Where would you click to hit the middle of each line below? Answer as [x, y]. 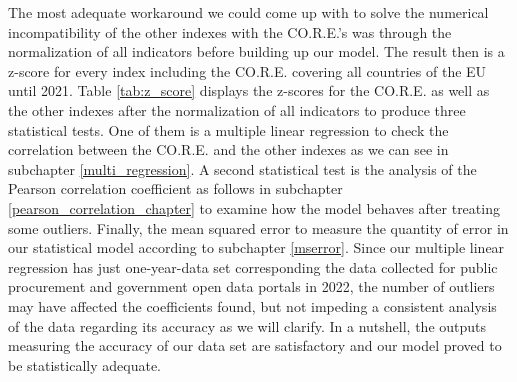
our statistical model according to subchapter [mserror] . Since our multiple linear [256, 247]
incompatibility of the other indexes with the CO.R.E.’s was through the [230, 31]
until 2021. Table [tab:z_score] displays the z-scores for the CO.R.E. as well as [249, 90]
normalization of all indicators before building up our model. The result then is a [256, 51]
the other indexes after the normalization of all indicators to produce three [237, 109]
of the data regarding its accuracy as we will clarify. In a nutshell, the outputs [247, 325]
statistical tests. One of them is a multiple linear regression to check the [228, 129]
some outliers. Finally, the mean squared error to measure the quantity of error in [258, 227]
